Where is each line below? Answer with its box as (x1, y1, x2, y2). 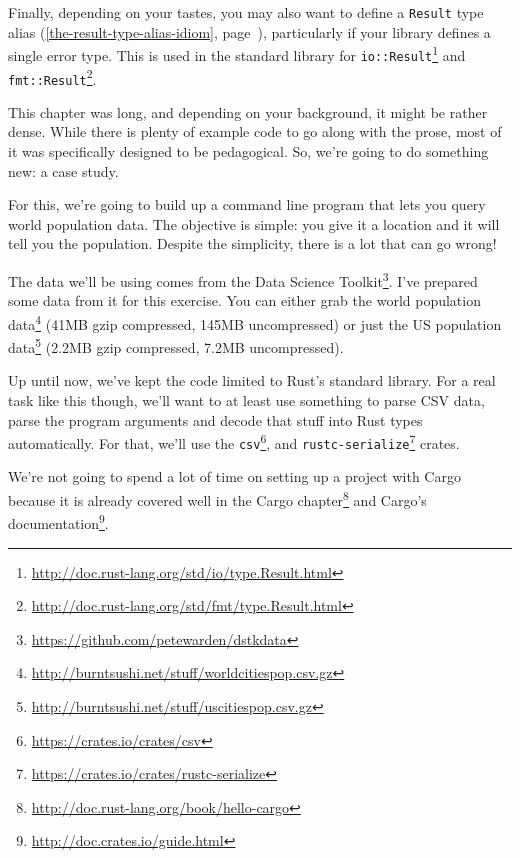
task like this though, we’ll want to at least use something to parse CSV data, (8, 389, 485, 410)
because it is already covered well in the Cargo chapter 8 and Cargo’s (8, 487, 427, 510)
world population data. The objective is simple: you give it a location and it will (8, 213, 500, 234)
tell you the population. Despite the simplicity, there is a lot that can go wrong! (8, 233, 497, 254)
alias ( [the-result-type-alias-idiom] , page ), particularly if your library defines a (8, 21, 491, 42)
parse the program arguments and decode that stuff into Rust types (8, 409, 423, 430)
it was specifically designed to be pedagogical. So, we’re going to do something (8, 141, 489, 162)
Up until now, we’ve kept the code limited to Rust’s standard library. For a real (8, 370, 496, 391)
